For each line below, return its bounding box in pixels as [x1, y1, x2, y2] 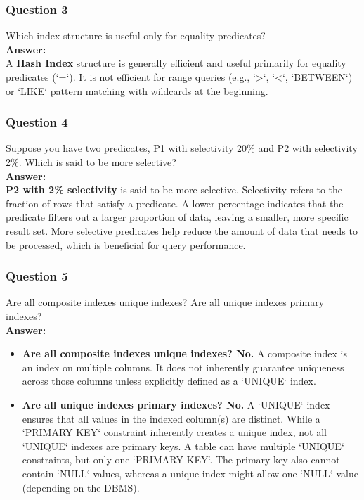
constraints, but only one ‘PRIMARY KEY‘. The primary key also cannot [22, 452, 340, 467]
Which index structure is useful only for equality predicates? [6, 28, 266, 43]
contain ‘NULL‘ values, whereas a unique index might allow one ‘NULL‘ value [22, 466, 358, 480]
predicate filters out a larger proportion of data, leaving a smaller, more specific [6, 210, 349, 224]
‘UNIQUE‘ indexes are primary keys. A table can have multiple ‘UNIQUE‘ [22, 438, 344, 453]
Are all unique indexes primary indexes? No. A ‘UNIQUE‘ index [22, 397, 330, 411]
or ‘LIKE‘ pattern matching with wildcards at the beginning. [6, 83, 268, 98]
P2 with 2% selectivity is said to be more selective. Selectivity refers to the [6, 182, 343, 197]
